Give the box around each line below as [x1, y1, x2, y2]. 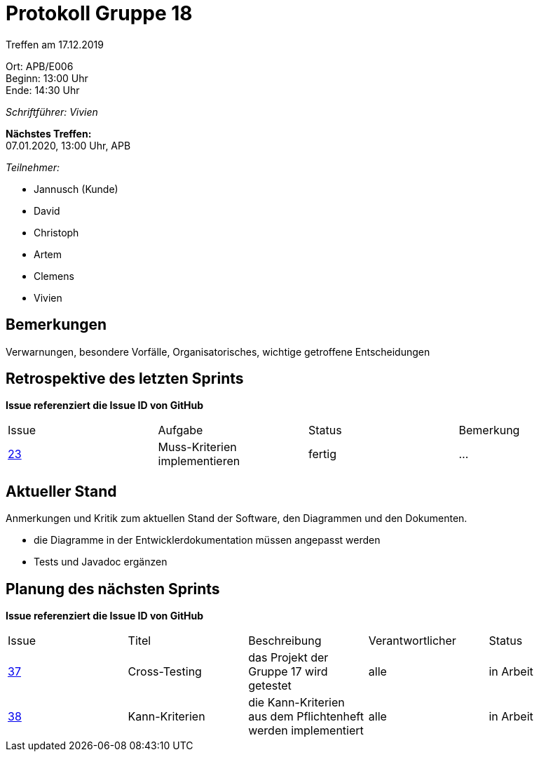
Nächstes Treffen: [6, 127, 92, 140]
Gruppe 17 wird [248, 664, 328, 679]
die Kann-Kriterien [248, 695, 345, 710]
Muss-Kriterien [158, 440, 237, 455]
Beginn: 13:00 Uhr [6, 72, 88, 84]
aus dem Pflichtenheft [248, 709, 364, 724]
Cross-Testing [128, 664, 202, 679]
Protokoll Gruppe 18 [6, 1, 193, 25]
